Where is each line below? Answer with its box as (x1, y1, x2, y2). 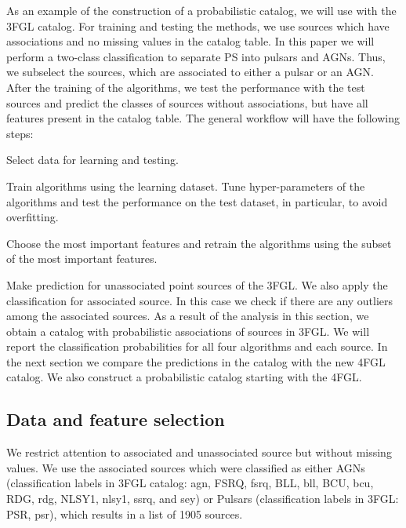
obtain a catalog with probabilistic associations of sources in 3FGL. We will (6, 322, 370, 339)
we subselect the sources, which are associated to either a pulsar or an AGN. (6, 64, 374, 80)
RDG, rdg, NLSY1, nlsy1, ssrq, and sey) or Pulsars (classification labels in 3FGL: (6, 490, 399, 507)
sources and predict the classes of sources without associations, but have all (6, 94, 368, 111)
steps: (6, 125, 34, 141)
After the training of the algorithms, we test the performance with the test (6, 78, 365, 95)
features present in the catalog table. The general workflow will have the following (6, 110, 400, 126)
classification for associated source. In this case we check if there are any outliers (6, 292, 393, 308)
